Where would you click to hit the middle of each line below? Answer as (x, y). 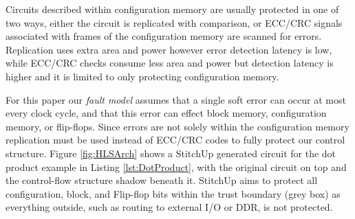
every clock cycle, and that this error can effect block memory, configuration (166, 113)
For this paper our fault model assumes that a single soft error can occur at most (176, 99)
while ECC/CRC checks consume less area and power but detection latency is (170, 63)
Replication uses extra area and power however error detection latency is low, (169, 49)
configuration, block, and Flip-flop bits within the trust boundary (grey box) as (173, 193)
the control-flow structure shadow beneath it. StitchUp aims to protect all (162, 180)
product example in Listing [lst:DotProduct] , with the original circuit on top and (176, 166)
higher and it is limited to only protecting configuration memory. (142, 76)
